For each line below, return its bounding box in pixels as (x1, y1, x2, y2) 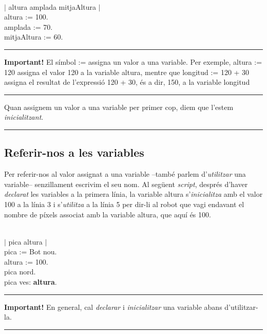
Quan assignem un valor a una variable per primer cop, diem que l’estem (4, 101, 234, 112)
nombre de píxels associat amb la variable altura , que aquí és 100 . (4, 209, 211, 219)
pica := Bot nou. (4, 246, 57, 257)
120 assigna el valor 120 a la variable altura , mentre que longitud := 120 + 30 (4, 66, 250, 77)
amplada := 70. (4, 21, 53, 32)
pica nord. (4, 266, 36, 277)
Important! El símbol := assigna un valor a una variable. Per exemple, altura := (4, 56, 262, 67)
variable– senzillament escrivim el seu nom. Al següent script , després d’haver (4, 178, 248, 189)
